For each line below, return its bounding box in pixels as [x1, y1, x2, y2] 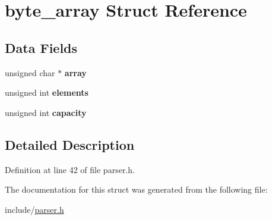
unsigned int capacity [5, 106, 87, 118]
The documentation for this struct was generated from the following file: [5, 183, 268, 196]
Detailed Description [5, 135, 135, 153]
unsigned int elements [5, 86, 88, 99]
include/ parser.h [5, 203, 64, 215]
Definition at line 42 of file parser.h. [5, 163, 135, 175]
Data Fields [5, 38, 78, 56]
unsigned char [5, 66, 55, 78]
